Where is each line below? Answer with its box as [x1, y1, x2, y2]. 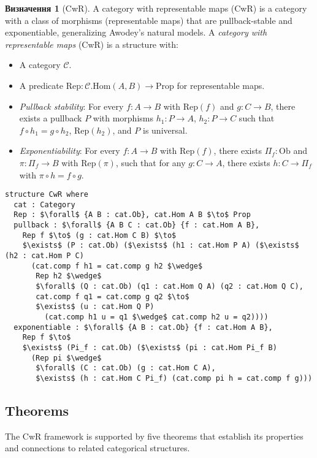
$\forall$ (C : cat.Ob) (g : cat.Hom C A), [36, 364, 216, 373]
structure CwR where [5, 190, 89, 199]
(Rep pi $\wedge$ [31, 353, 102, 362]
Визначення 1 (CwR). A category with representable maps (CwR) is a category [5, 2, 307, 14]
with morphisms [93, 112, 153, 124]
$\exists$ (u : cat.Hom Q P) [36, 302, 155, 311]
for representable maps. [177, 78, 265, 91]
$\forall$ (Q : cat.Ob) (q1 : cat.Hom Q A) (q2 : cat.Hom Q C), [36, 282, 304, 291]
